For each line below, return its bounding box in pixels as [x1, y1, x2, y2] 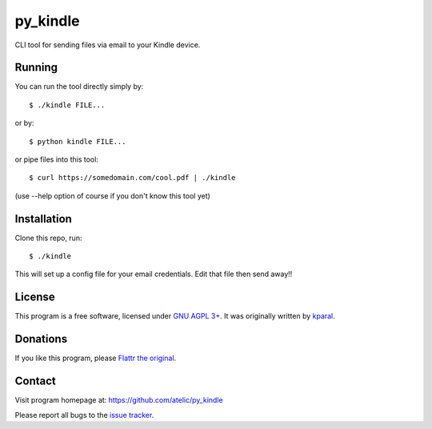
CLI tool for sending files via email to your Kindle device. [14, 40, 201, 50]
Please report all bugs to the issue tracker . [14, 410, 154, 419]
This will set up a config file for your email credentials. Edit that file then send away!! [14, 269, 293, 279]
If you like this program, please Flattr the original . [14, 353, 177, 363]
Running [14, 61, 58, 74]
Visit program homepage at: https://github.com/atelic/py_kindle [14, 395, 223, 405]
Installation [14, 212, 72, 226]
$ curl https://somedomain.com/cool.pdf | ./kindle [29, 173, 236, 182]
